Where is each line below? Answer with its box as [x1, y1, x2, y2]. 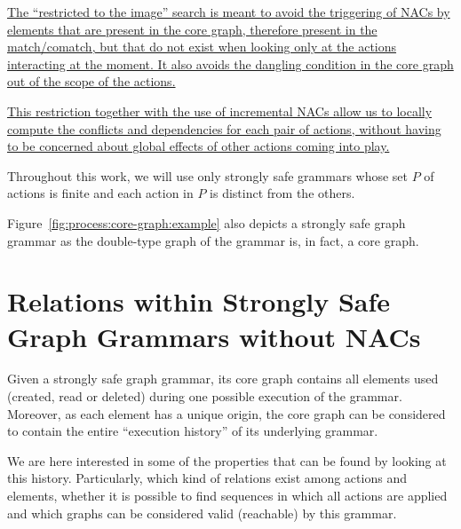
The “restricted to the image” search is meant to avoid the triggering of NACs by [7, 3, 450, 20]
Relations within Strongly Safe [7, 283, 391, 320]
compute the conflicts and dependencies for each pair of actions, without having [7, 119, 441, 138]
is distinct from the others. [210, 184, 355, 202]
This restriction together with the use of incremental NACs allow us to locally [7, 101, 433, 120]
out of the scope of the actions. [7, 72, 176, 91]
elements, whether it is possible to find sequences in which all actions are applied [7, 486, 448, 504]
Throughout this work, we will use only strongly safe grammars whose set [7, 166, 409, 185]
